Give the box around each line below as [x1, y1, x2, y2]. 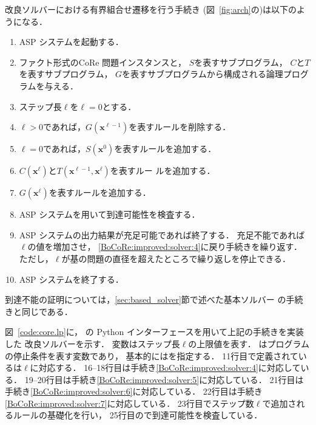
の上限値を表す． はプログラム [188, 337, 310, 350]
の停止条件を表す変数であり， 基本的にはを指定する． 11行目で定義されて [5, 349, 298, 362]
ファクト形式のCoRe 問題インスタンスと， [19, 55, 186, 68]
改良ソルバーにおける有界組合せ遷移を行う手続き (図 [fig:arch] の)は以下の [5, 3, 297, 15]
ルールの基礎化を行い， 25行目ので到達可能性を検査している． [13, 409, 263, 421]
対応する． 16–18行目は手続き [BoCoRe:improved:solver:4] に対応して [38, 361, 301, 374]
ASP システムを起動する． [19, 35, 124, 48]
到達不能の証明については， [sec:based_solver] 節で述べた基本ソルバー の [5, 293, 286, 306]
